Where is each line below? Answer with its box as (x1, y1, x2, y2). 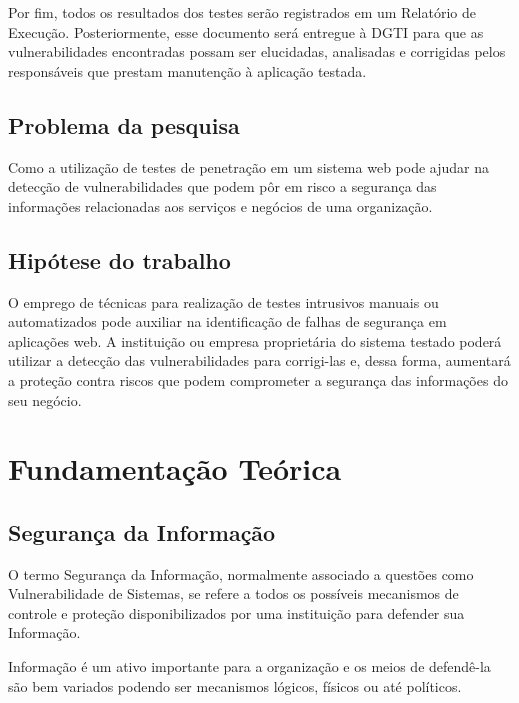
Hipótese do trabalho (8, 244, 231, 275)
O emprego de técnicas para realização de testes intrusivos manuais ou (8, 291, 439, 312)
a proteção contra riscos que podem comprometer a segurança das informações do (8, 369, 508, 390)
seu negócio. (8, 389, 82, 410)
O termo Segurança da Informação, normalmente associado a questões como (8, 563, 474, 584)
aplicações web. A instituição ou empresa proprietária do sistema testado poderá (8, 330, 502, 351)
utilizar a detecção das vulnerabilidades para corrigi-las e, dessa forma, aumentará (8, 350, 511, 371)
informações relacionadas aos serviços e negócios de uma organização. (8, 195, 433, 216)
